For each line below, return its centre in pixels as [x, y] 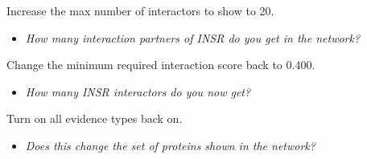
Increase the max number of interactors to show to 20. [140, 10]
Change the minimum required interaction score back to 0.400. [161, 65]
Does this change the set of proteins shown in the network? [170, 145]
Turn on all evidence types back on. [95, 118]
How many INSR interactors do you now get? [138, 91]
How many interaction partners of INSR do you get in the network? [193, 37]
